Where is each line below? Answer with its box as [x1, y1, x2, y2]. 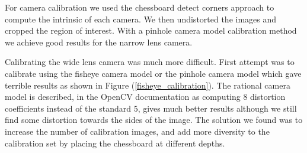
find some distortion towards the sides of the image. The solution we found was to [5, 113, 303, 126]
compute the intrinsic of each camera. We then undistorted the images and [5, 12, 277, 25]
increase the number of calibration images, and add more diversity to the [5, 125, 270, 137]
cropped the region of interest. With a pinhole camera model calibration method [5, 24, 297, 37]
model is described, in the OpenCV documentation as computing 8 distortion [5, 90, 286, 103]
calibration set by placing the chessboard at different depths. [5, 136, 225, 149]
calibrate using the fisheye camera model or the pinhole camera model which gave [5, 67, 302, 79]
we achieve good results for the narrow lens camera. [5, 35, 193, 48]
